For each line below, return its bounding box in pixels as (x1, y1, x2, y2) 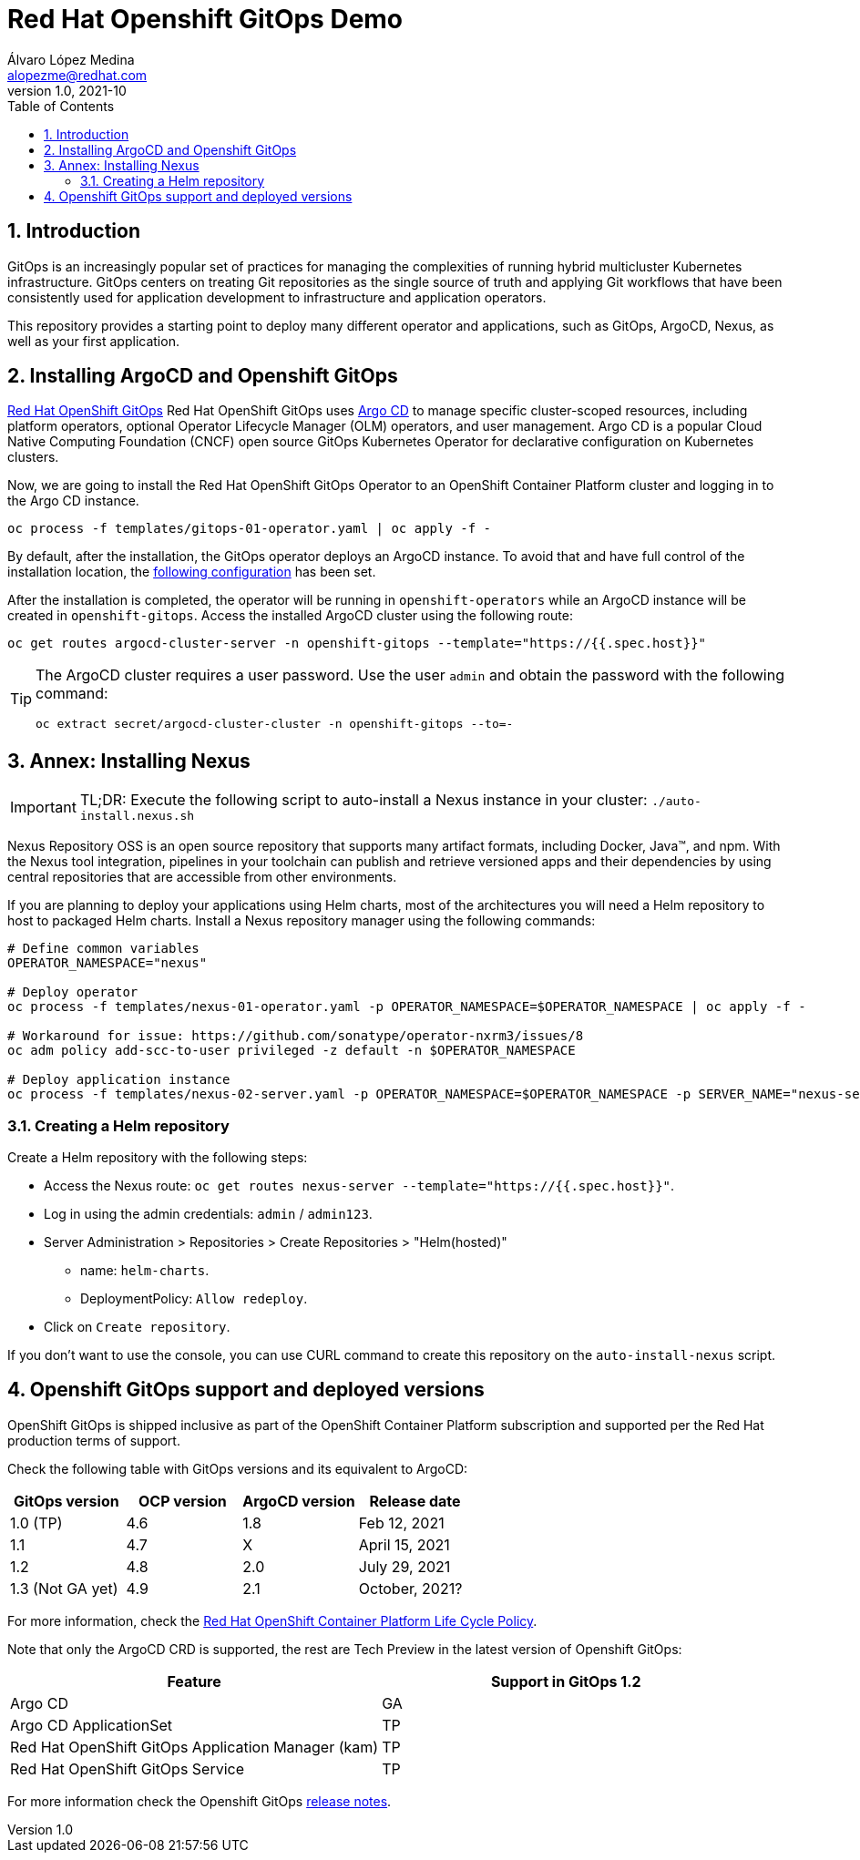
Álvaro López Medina (7, 51, 135, 67)
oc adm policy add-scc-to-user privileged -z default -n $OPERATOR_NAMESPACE (7, 1043, 576, 1058)
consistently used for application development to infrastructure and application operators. (7, 289, 547, 305)
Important (10, 797, 77, 816)
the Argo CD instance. (7, 493, 139, 509)
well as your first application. (7, 332, 179, 349)
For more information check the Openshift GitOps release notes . (7, 1793, 392, 1809)
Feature (167, 1671, 221, 1691)
